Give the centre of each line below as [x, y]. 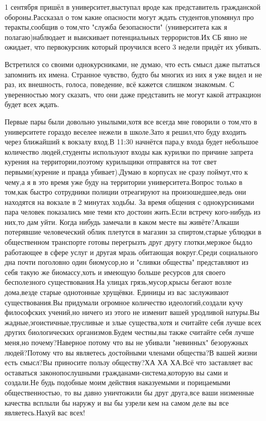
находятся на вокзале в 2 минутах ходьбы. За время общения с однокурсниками [129, 202]
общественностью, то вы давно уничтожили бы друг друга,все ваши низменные [129, 392]
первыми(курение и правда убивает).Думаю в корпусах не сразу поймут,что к [126, 171]
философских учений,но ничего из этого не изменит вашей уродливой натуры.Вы [132, 312]
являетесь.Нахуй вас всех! [45, 413]
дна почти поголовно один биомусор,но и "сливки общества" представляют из [127, 262]
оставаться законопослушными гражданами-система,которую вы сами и [116, 372]
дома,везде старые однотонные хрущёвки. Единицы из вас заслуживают [117, 292]
